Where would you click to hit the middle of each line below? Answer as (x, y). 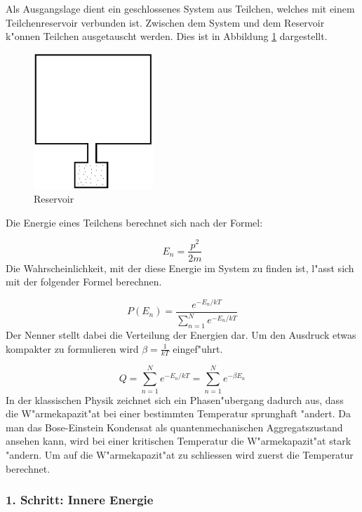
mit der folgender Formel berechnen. (84, 282)
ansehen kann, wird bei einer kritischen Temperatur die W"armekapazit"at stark (179, 441)
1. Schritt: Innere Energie (80, 500)
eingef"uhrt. (198, 348)
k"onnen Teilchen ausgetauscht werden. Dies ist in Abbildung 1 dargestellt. (167, 36)
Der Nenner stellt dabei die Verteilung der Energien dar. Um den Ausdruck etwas (181, 335)
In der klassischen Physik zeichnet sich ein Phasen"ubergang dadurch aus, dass (175, 399)
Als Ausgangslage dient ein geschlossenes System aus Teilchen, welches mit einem (180, 8)
